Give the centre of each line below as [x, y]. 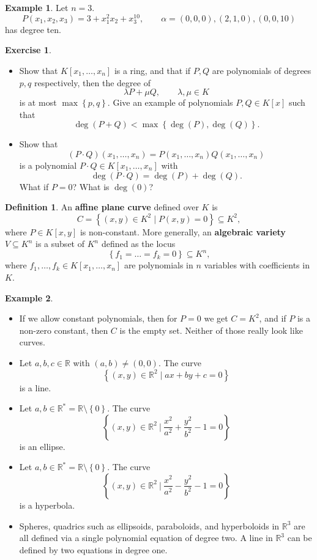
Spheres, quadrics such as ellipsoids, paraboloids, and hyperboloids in [149, 525]
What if [34, 186]
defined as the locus [138, 244]
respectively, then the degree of [92, 82]
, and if [273, 318]
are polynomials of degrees [262, 71]
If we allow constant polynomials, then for [98, 318]
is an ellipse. [42, 446]
